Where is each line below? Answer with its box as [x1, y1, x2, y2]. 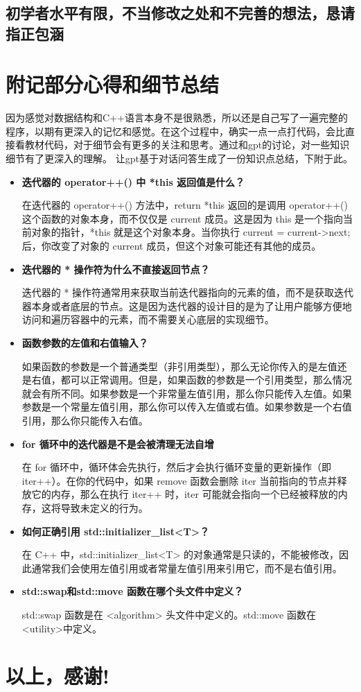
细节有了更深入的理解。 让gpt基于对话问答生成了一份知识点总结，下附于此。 [6, 151, 353, 166]
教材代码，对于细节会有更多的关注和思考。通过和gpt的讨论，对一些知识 [24, 137, 350, 152]
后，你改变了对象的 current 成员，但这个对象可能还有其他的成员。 [21, 239, 322, 253]
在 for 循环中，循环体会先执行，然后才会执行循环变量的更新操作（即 [21, 460, 331, 474]
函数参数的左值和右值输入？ [21, 336, 148, 350]
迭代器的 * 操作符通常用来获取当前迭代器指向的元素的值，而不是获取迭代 [21, 285, 354, 300]
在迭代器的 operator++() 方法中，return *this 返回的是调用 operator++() [21, 198, 348, 212]
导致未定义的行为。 [60, 500, 148, 514]
